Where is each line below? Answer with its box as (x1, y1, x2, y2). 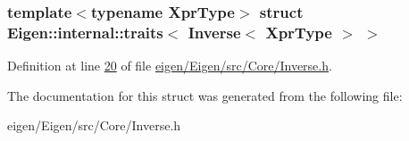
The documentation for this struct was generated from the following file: (7, 86, 403, 104)
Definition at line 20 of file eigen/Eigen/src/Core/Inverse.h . (7, 56, 332, 75)
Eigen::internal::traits (7, 21, 163, 43)
